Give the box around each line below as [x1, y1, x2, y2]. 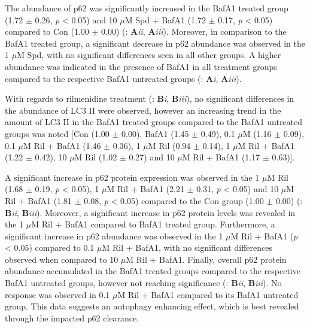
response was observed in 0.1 [5, 288, 110, 300]
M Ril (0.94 [148, 139, 191, 151]
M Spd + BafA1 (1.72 [124, 13, 206, 26]
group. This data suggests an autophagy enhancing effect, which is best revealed [5, 300, 299, 312]
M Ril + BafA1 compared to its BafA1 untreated [117, 288, 299, 300]
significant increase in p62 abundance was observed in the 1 [5, 229, 223, 242]
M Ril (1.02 [74, 151, 117, 163]
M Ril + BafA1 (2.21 [107, 183, 184, 195]
